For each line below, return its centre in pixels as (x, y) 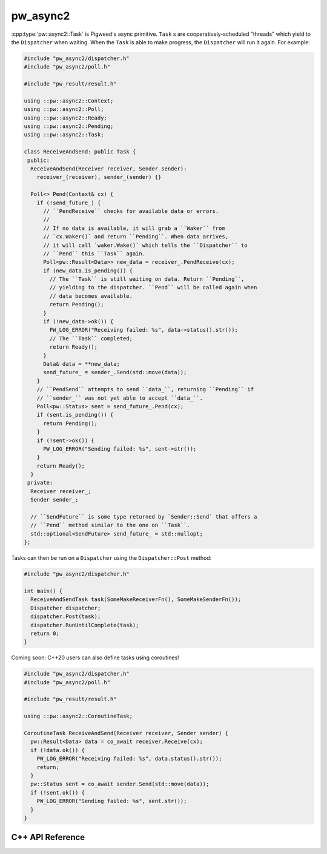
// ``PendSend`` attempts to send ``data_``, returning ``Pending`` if (145, 389)
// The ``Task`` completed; (91, 338)
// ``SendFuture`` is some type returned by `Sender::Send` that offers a (144, 517)
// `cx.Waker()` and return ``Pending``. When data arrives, (136, 237)
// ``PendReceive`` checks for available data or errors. (131, 211)
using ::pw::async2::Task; (64, 135)
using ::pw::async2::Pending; (69, 126)
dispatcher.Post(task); (66, 617)
